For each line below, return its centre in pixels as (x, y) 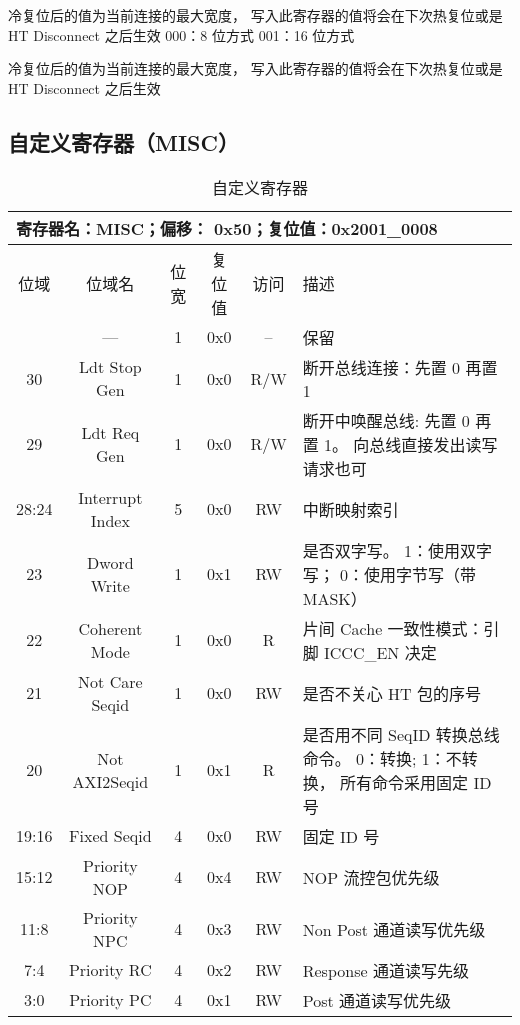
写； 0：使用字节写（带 (389, 574)
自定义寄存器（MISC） (123, 141)
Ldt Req (110, 432)
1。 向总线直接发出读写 (411, 444)
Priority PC (110, 1000)
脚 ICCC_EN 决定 (369, 652)
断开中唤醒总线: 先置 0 (386, 420)
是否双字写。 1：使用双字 (397, 550)
